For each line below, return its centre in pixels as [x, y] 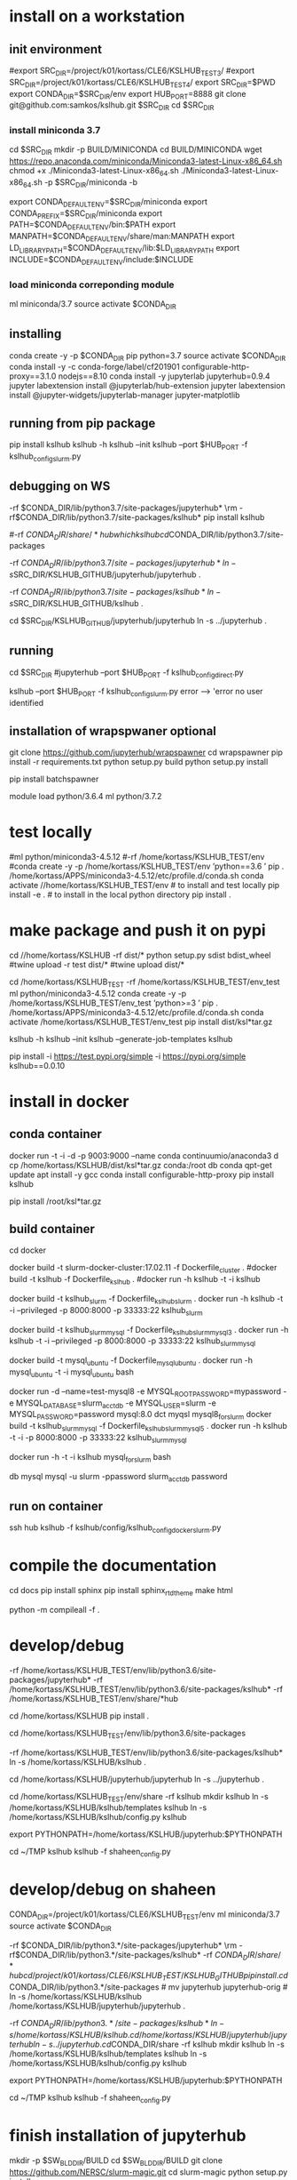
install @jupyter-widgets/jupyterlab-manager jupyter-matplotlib [125, 395]
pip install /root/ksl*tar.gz [55, 1201]
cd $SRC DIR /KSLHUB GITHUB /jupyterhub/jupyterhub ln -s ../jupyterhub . [138, 621]
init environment [56, 49]
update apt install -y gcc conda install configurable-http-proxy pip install [142, 1174]
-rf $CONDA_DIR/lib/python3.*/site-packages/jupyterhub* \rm [123, 1945]
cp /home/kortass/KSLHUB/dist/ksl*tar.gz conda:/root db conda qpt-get [141, 1165]
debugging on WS [60, 486]
